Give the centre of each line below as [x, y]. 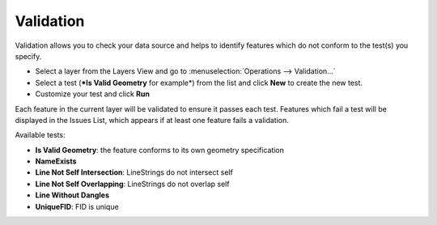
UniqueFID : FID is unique [77, 206]
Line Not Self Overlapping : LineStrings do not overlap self [132, 184]
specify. [28, 56]
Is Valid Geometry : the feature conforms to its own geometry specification [160, 150]
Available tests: [40, 135]
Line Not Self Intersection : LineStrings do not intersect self [134, 172]
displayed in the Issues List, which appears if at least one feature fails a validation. [152, 120]
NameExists [56, 161]
